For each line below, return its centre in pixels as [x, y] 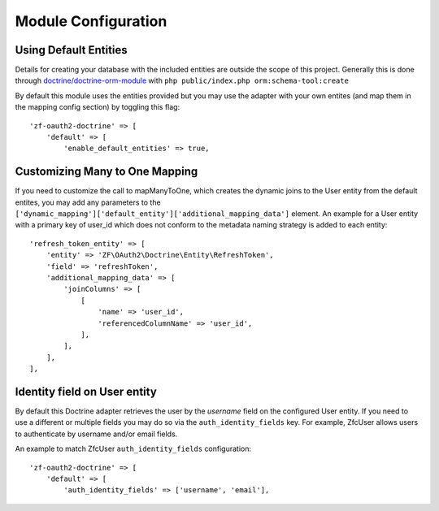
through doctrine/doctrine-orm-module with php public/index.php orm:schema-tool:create [182, 80]
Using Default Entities [71, 50]
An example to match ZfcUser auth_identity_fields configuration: [133, 449]
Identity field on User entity [86, 391]
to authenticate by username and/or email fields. [96, 434]
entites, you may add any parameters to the [88, 202]
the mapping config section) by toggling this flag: [98, 107]
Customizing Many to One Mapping [106, 172]
